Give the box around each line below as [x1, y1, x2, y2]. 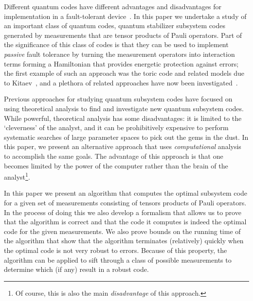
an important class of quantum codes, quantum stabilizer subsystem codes [4, 20, 225, 31]
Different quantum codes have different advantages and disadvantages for [4, 1, 222, 11]
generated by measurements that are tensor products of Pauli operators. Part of [4, 30, 242, 40]
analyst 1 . [4, 170, 30, 182]
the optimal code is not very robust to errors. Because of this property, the [4, 245, 227, 255]
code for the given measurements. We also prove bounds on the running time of [4, 226, 241, 236]
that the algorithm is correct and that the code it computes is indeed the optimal [4, 217, 247, 227]
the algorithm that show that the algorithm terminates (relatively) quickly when [4, 235, 244, 246]
